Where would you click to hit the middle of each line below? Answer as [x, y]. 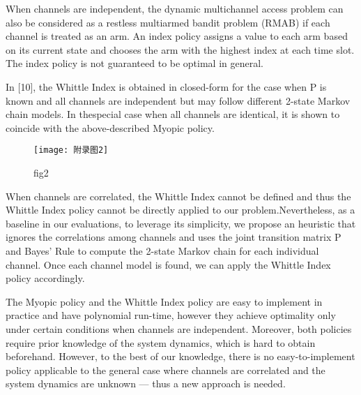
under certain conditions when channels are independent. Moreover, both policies [179, 328]
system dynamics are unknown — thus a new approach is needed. [146, 383]
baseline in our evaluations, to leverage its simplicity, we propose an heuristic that [181, 223]
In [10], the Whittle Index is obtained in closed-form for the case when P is [166, 86]
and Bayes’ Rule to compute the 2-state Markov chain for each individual [162, 250]
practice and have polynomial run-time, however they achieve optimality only [171, 315]
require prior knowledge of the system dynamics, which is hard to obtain [161, 342]
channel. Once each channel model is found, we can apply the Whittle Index [168, 264]
